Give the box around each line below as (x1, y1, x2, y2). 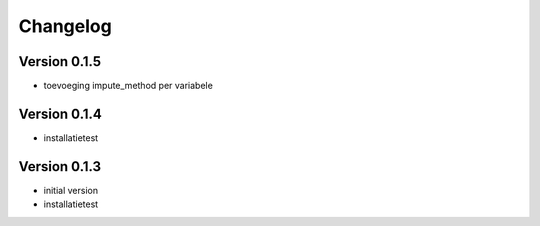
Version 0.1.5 (18, 53, 102, 70)
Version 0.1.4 (18, 105, 102, 122)
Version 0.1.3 (18, 158, 102, 175)
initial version (43, 184, 99, 196)
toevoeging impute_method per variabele (43, 80, 214, 92)
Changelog (18, 15, 112, 37)
